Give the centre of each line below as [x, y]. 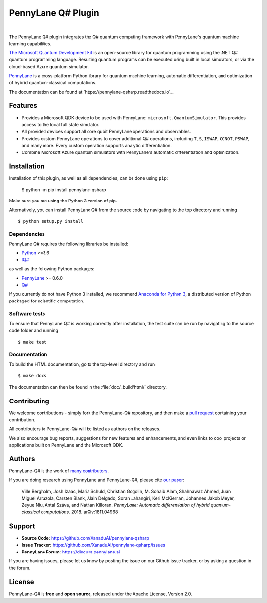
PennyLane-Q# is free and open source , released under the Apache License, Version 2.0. [101, 594]
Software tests [27, 313]
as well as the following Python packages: [52, 269]
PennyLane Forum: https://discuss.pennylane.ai [71, 552]
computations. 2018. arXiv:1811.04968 [79, 512]
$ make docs [32, 376]
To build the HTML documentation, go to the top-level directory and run [82, 364]
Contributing [29, 401]
